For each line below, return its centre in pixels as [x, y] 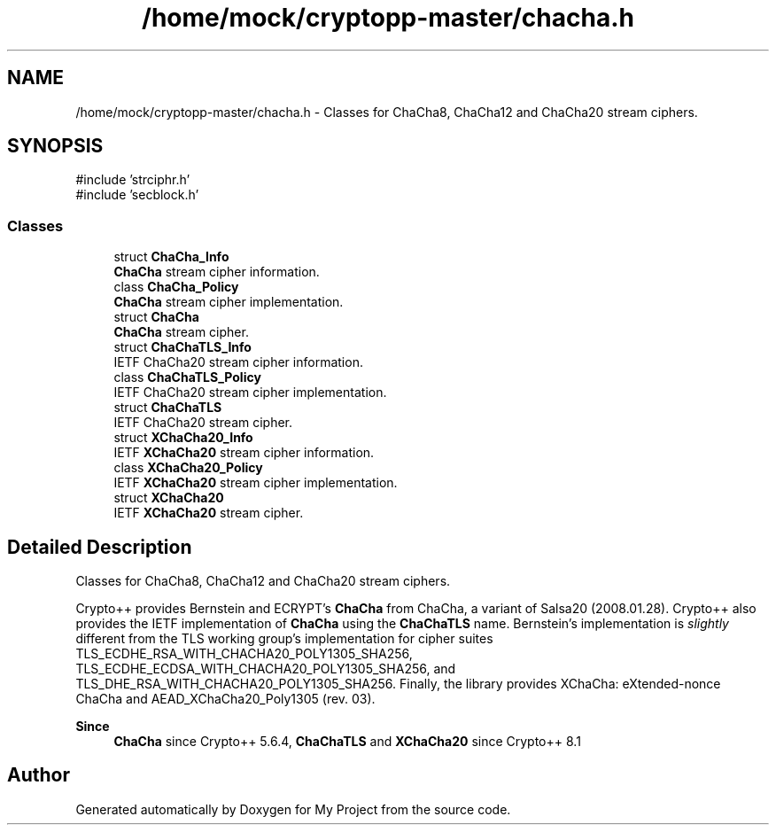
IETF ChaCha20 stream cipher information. [238, 362]
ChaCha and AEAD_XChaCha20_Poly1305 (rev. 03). [225, 699]
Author [39, 775]
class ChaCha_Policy [176, 287]
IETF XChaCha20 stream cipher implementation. [256, 483]
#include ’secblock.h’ [137, 195]
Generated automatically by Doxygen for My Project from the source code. [293, 809]
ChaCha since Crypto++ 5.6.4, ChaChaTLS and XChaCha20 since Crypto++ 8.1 [347, 742]
